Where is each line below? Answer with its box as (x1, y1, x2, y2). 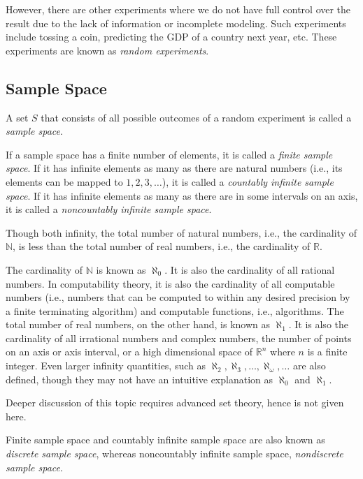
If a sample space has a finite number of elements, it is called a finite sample (6, 147, 333, 161)
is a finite (307, 344, 348, 359)
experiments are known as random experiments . (6, 43, 209, 57)
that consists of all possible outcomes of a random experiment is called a (41, 110, 352, 124)
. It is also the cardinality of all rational (164, 262, 335, 277)
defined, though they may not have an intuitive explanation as (6, 371, 273, 386)
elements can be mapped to (6, 174, 123, 189)
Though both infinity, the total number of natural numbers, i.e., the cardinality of (6, 225, 357, 239)
